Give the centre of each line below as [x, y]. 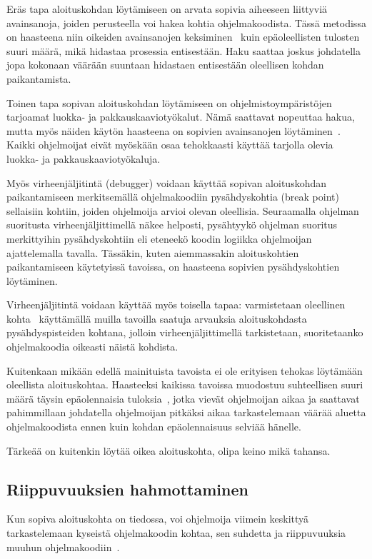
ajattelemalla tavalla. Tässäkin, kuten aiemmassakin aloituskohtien [153, 252]
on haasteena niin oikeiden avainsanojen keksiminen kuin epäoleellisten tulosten [183, 37]
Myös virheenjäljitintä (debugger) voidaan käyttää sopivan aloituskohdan [166, 182]
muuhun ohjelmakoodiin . [63, 547]
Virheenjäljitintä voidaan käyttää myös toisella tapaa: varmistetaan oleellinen [176, 304]
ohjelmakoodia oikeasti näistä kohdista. [92, 347]
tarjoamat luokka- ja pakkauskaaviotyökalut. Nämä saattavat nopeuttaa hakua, [181, 117]
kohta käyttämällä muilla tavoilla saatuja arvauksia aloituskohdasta [157, 318]
